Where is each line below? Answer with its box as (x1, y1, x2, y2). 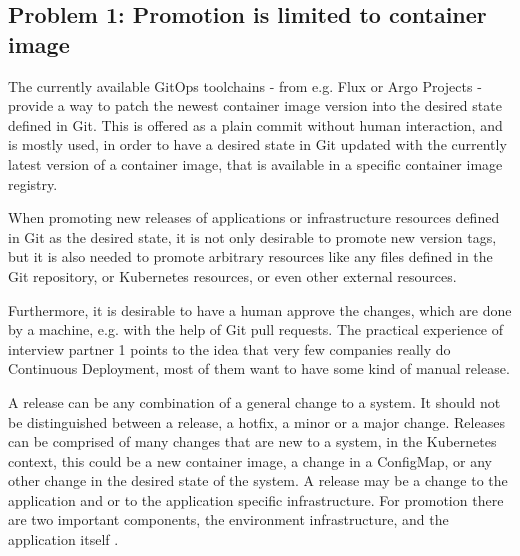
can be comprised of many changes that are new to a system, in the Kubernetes (8, 431, 497, 452)
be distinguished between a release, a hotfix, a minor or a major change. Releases (8, 411, 505, 432)
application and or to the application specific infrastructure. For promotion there (8, 489, 504, 510)
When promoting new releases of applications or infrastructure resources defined (8, 207, 500, 228)
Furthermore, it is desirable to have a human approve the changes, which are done (8, 299, 512, 320)
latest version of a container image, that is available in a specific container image (8, 153, 503, 174)
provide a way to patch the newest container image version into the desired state (8, 95, 502, 116)
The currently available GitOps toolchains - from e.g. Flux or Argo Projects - (8, 75, 482, 96)
